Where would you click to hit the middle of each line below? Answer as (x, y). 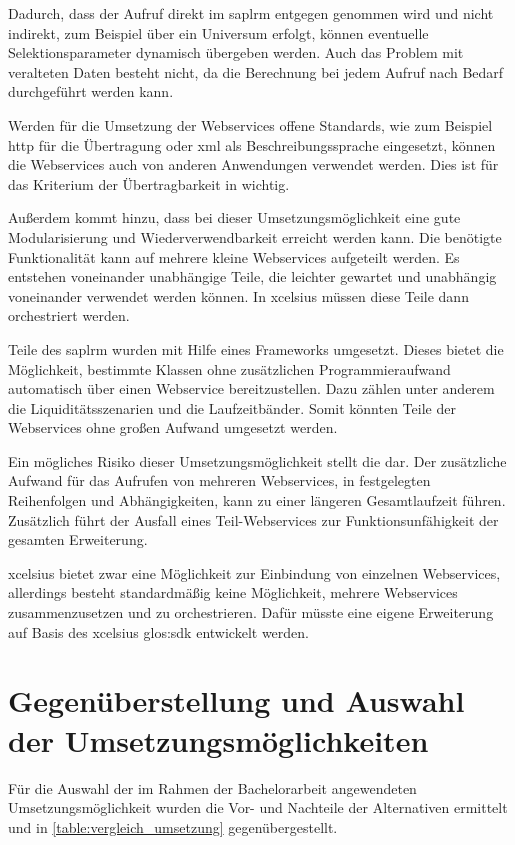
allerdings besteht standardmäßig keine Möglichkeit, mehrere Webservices (233, 592)
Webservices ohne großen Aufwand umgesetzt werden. (173, 427)
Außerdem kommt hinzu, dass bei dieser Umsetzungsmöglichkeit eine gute (234, 217)
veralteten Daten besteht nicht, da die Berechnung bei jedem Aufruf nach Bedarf (256, 71)
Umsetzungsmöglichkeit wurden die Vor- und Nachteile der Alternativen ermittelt (258, 807)
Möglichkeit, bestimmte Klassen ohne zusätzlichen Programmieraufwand (229, 368)
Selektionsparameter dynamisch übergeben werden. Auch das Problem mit (236, 52)
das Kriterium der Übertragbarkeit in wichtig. (149, 183)
